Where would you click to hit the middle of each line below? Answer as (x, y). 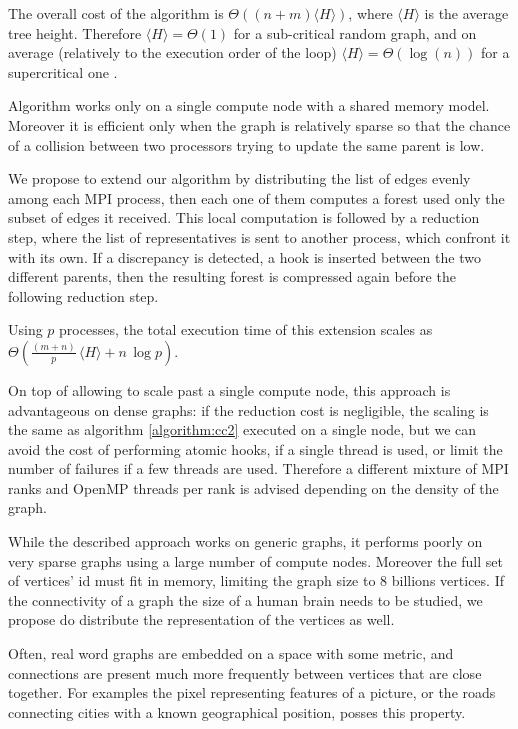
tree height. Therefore (75, 32)
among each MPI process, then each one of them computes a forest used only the (256, 197)
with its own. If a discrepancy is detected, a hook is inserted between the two (244, 256)
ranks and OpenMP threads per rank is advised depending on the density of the (253, 487)
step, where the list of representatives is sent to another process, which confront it (259, 236)
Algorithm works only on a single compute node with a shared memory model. (249, 105)
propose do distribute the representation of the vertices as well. (201, 619)
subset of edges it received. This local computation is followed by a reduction (244, 217)
